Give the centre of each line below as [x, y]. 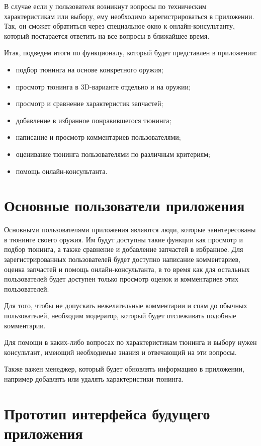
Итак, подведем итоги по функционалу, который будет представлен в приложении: [130, 53]
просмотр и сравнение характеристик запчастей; [90, 103]
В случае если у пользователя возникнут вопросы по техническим [105, 6]
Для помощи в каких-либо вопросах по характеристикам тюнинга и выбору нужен [130, 342]
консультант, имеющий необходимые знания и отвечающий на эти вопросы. [120, 352]
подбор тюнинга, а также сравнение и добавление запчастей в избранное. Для [124, 249]
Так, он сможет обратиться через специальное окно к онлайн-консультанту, [119, 26]
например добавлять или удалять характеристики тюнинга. [94, 378]
